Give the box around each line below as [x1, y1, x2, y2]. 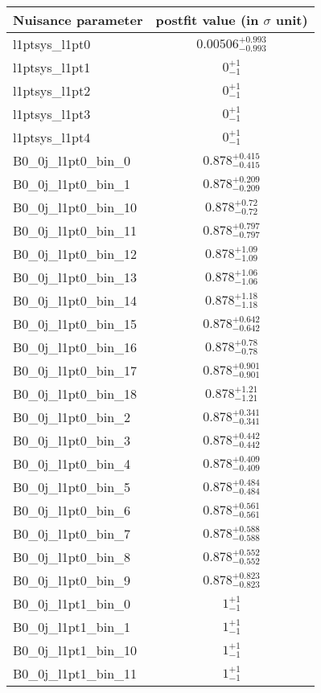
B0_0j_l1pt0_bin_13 [13, 268, 138, 286]
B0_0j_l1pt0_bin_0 [13, 151, 131, 170]
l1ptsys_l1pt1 [13, 58, 91, 76]
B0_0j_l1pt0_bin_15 [13, 314, 138, 333]
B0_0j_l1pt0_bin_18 [13, 384, 138, 403]
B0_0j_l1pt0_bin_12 [13, 244, 138, 263]
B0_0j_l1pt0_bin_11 [13, 221, 138, 240]
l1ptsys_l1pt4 [13, 128, 91, 146]
